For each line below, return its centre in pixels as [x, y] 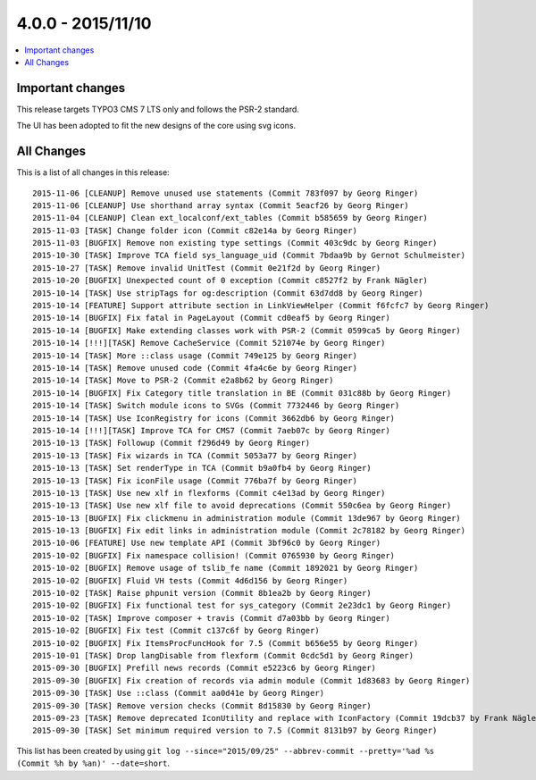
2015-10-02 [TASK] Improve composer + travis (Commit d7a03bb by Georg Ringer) [211, 618]
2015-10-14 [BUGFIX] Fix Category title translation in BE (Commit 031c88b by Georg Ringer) [242, 393]
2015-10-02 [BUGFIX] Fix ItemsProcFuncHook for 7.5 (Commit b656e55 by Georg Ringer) [226, 643]
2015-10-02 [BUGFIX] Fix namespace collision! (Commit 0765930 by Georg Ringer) [214, 555]
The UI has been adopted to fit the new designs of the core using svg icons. [156, 126]
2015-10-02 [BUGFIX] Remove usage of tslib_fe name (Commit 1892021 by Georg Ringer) [226, 568]
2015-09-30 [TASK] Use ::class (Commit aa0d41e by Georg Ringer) [179, 693]
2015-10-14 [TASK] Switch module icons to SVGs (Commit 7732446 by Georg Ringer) [216, 406]
